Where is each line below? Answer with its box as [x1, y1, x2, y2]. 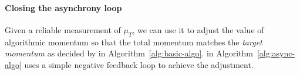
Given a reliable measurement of [5, 23, 121, 35]
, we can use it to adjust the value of [132, 23, 264, 35]
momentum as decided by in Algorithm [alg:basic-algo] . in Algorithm [5, 47, 253, 59]
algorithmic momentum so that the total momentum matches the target [5, 35, 262, 48]
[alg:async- [257, 47, 295, 59]
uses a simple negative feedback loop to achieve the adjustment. [24, 58, 254, 70]
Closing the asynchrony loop [5, 1, 122, 13]
